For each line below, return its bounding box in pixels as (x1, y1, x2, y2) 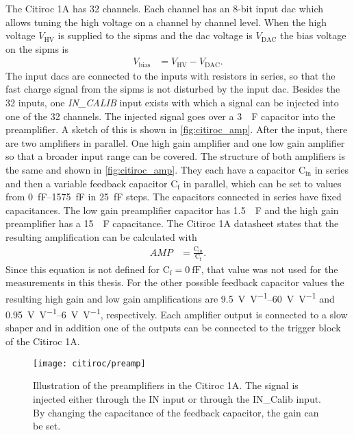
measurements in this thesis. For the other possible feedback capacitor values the (5, 275, 344, 290)
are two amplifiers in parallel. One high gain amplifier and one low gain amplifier (5, 135, 345, 150)
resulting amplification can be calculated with (5, 229, 197, 244)
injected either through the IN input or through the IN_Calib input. (33, 391, 322, 405)
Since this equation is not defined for (5, 261, 160, 276)
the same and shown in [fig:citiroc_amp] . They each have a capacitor (5, 163, 296, 177)
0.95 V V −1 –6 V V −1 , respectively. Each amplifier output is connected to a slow (5, 305, 348, 321)
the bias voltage (280, 28, 346, 43)
